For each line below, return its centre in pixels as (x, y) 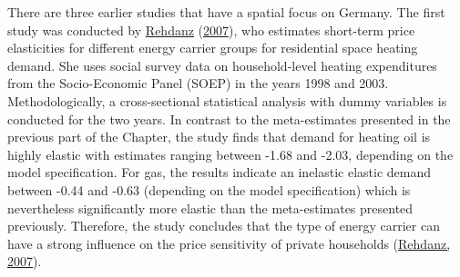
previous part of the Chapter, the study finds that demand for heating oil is (219, 137)
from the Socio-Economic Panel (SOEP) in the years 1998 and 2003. (198, 83)
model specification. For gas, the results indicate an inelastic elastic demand (220, 172)
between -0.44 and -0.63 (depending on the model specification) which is (209, 189)
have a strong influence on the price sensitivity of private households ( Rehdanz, (229, 243)
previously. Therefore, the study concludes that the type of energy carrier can (224, 226)
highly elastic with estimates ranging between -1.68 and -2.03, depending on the (230, 154)
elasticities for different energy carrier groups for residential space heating (213, 48)
